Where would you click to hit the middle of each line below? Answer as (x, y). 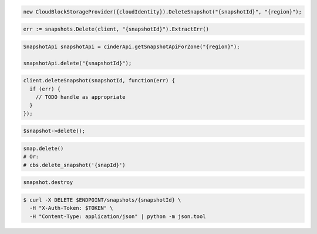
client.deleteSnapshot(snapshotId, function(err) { (99, 81)
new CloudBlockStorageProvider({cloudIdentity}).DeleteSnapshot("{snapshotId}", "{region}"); (163, 11)
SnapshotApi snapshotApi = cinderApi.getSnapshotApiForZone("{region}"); (131, 46)
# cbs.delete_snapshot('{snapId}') (74, 165)
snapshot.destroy (48, 183)
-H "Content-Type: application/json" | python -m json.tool (118, 216)
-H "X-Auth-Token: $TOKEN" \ (72, 208)
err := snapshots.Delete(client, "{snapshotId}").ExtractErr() (116, 29)
